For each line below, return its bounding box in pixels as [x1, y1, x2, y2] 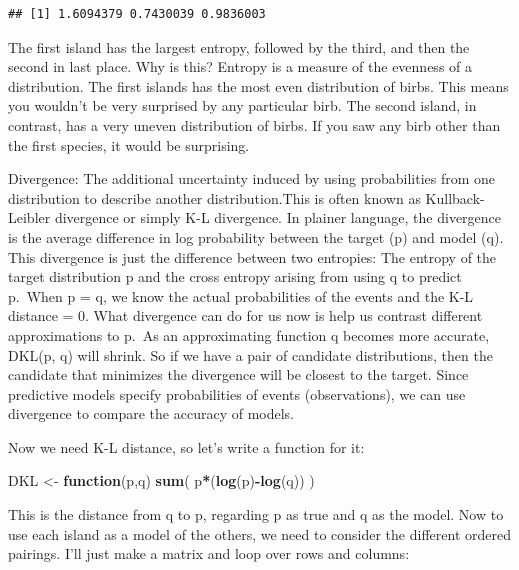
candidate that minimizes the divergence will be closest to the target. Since [8, 364, 469, 385]
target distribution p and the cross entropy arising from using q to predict [8, 266, 462, 287]
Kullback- [425, 187, 485, 208]
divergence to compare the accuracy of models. [8, 403, 294, 424]
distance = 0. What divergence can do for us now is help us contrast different [8, 305, 483, 326]
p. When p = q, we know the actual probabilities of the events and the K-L [8, 285, 474, 306]
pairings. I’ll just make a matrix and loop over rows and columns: [8, 543, 410, 564]
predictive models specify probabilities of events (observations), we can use [8, 383, 466, 404]
